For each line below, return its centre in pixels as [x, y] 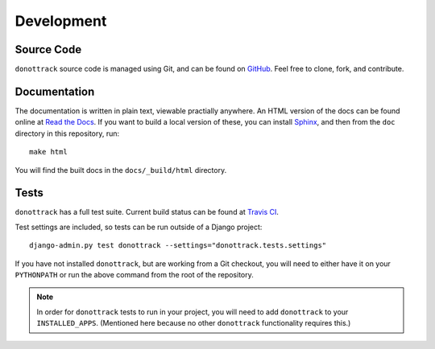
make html [48, 152]
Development [61, 21]
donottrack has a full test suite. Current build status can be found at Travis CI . [147, 212]
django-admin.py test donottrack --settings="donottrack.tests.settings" [178, 246]
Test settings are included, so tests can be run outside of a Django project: [139, 227]
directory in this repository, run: [67, 133]
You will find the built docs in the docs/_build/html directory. [121, 170]
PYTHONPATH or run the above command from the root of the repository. [134, 275]
